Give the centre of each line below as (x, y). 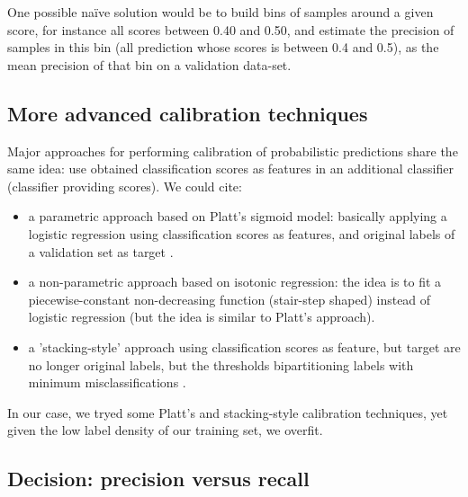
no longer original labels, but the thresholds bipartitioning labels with (221, 364)
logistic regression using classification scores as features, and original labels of (242, 233)
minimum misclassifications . (107, 382)
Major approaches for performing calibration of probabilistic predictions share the (233, 151)
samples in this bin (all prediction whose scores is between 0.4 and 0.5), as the (223, 47)
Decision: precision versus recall (158, 479)
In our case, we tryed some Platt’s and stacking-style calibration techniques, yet (228, 412)
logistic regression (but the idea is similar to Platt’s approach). (202, 317)
